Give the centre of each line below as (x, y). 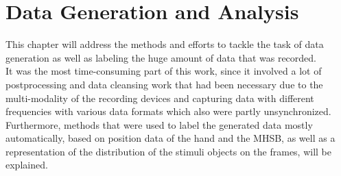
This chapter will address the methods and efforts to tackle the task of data (165, 44)
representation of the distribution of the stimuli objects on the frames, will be (169, 151)
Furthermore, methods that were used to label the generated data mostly (159, 124)
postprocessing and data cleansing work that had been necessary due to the (164, 84)
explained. (27, 165)
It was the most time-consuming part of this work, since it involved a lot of (164, 71)
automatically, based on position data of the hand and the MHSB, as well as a (170, 138)
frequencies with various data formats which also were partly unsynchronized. (168, 111)
